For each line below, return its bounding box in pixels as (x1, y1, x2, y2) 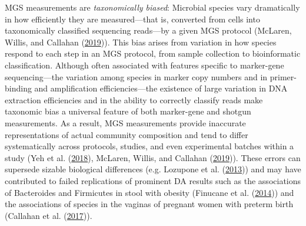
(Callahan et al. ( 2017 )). (5, 209, 92, 221)
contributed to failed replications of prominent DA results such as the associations (5, 174, 301, 186)
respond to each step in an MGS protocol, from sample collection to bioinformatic (5, 47, 301, 60)
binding (5, 82, 32, 94)
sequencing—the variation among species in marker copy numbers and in (5, 70, 268, 83)
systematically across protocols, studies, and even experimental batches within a (5, 140, 294, 152)
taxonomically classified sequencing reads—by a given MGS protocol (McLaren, (5, 24, 292, 37)
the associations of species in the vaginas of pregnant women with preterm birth (5, 198, 294, 210)
